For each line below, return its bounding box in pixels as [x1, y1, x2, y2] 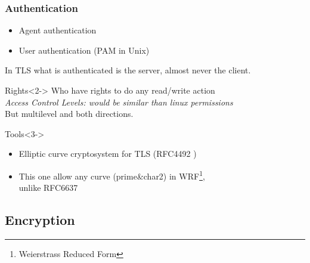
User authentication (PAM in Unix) [18, 44, 150, 56]
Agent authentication [18, 24, 97, 36]
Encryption [5, 211, 75, 229]
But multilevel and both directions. [5, 107, 134, 120]
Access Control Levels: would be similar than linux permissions [5, 95, 233, 108]
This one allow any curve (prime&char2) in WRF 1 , [18, 168, 205, 182]
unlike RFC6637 [18, 181, 78, 194]
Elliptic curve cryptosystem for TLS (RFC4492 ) [18, 147, 197, 160]
